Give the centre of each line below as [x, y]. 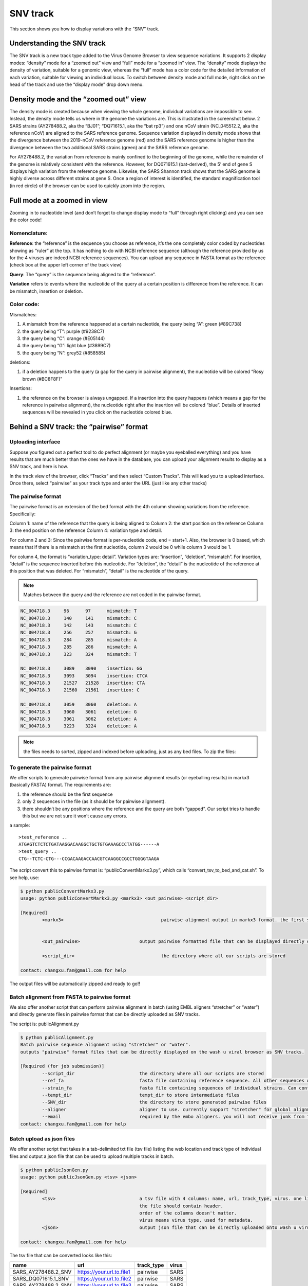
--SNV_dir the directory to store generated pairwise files [154, 1102]
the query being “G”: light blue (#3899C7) [66, 346]
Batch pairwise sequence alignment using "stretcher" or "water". [105, 1045]
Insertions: [21, 388]
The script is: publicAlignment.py [44, 1024]
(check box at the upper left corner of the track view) [66, 265]
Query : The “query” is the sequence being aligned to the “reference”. [83, 274]
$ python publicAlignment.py [57, 1037]
